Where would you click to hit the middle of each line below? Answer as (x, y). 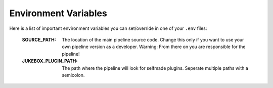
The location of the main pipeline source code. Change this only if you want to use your (153, 39)
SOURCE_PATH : (39, 39)
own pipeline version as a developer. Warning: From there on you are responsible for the (154, 47)
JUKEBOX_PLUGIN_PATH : (50, 61)
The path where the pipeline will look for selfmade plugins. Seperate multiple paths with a (155, 68)
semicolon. (73, 75)
